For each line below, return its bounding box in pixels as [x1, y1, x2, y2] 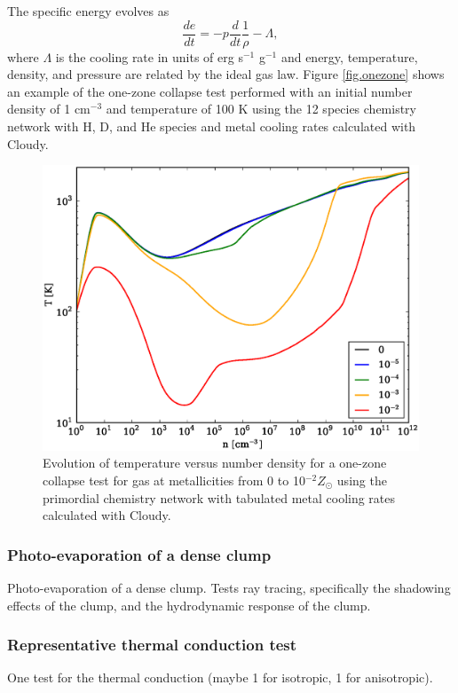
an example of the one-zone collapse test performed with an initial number [7, 82, 413, 100]
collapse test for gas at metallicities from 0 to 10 [43, 471, 305, 490]
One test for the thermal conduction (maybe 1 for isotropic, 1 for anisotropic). [7, 668, 433, 687]
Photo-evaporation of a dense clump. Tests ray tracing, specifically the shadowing [7, 579, 451, 597]
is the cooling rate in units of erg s [55, 47, 243, 66]
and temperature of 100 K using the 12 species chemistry [106, 99, 416, 118]
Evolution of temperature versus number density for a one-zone [43, 453, 387, 472]
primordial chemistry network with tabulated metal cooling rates [43, 488, 396, 507]
